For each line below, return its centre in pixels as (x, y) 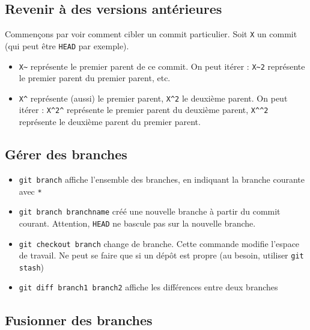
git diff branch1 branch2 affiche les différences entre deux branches (148, 287)
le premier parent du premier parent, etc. (95, 78)
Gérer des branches (66, 154)
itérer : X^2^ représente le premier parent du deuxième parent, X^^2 (144, 110)
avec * (30, 191)
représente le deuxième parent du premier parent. (110, 122)
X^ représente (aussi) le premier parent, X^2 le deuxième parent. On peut (153, 98)
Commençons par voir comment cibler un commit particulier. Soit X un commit (151, 34)
